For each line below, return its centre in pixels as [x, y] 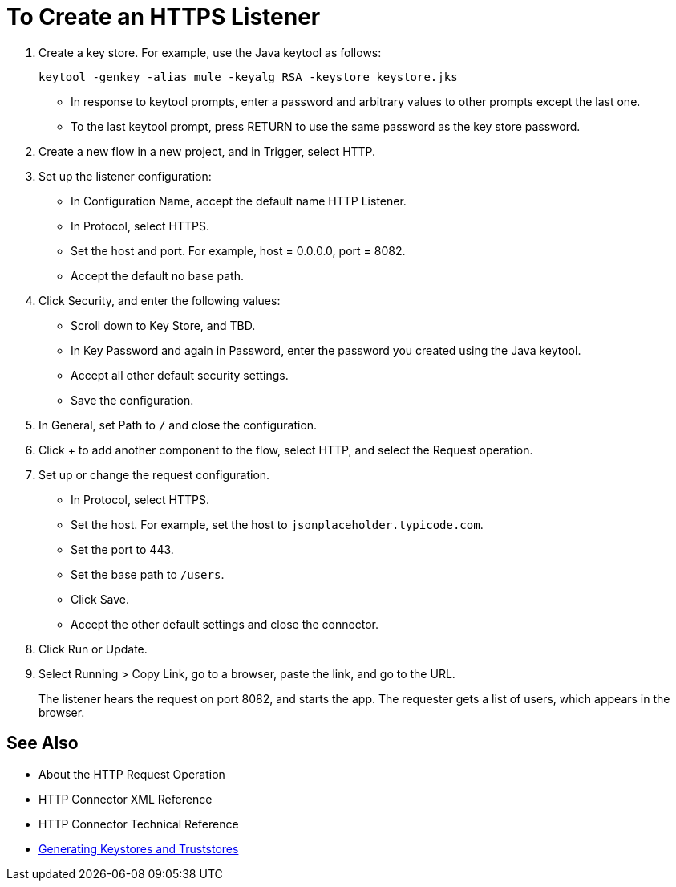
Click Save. [100, 599]
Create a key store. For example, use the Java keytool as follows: [210, 52]
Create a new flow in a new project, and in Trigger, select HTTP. [207, 151]
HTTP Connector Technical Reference [139, 824]
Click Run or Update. [93, 649]
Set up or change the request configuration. [154, 474]
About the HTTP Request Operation [132, 774]
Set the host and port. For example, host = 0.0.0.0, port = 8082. [238, 250]
